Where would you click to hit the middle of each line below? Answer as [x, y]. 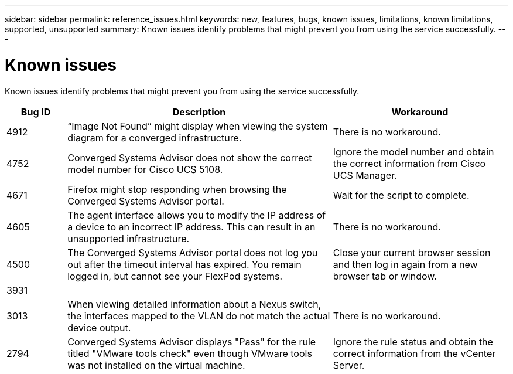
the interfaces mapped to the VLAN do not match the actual [199, 316]
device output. [99, 327]
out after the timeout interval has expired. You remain [184, 264]
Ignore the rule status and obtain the [413, 341]
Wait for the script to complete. [401, 195]
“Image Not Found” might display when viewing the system [198, 126]
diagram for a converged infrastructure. [155, 137]
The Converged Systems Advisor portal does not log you [193, 252]
